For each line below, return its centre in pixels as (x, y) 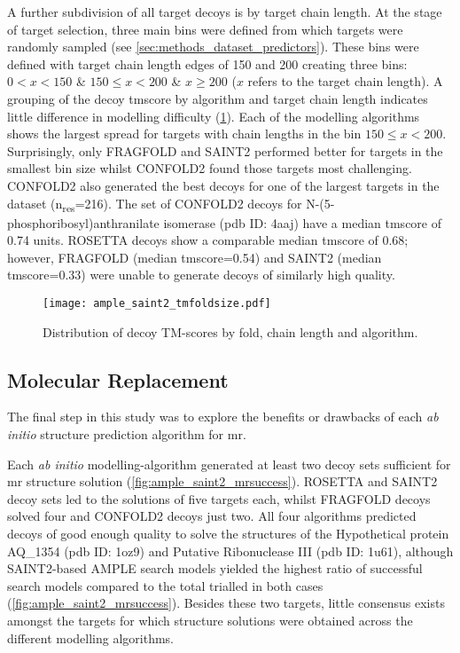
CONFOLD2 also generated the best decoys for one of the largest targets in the (223, 185)
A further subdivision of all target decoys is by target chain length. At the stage (225, 12)
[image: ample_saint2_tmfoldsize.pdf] (157, 304)
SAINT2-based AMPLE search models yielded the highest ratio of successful (215, 568)
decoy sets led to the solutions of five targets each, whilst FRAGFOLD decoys (219, 498)
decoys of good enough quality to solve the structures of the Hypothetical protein (228, 534)
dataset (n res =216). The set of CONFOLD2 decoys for (155, 204)
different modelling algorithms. (91, 637)
